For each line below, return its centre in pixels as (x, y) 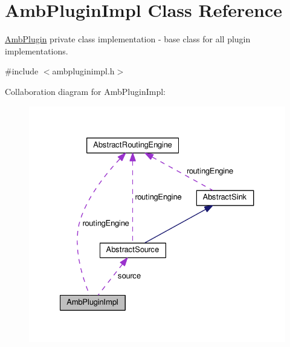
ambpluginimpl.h (83, 71)
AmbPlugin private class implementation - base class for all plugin (128, 39)
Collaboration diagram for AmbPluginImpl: (85, 91)
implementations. (37, 50)
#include (22, 71)
